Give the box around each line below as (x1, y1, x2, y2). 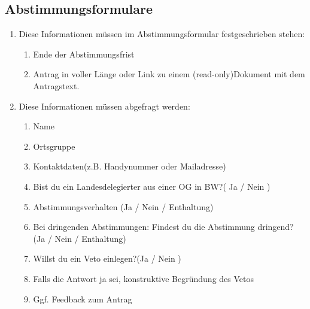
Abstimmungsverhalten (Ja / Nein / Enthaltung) (33, 200, 214, 213)
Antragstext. (33, 79, 80, 92)
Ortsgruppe (33, 140, 75, 152)
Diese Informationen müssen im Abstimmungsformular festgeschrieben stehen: (19, 28, 305, 40)
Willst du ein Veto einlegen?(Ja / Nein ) (33, 252, 181, 265)
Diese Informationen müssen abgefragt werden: (19, 99, 190, 112)
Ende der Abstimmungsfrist (33, 47, 135, 60)
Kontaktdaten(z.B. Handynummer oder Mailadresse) (33, 160, 226, 172)
